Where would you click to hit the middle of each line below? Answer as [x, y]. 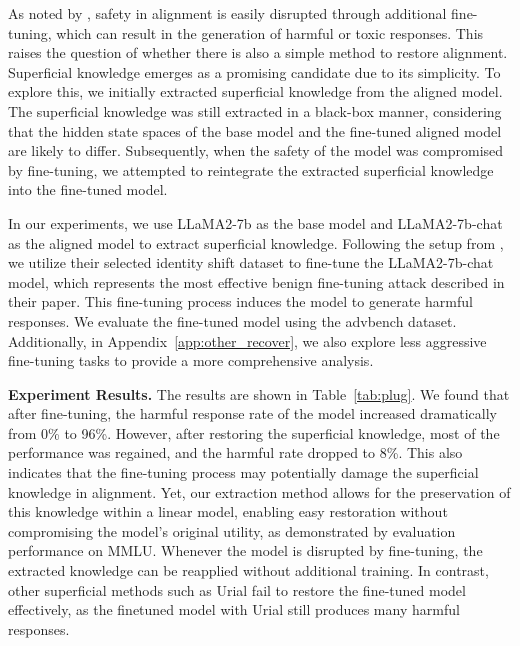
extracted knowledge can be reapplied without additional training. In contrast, [248, 570]
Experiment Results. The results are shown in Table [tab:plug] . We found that [259, 393]
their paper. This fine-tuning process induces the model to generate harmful [240, 301]
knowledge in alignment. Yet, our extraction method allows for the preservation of [259, 491]
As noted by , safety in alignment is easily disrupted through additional [227, 13]
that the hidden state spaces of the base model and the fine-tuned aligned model [255, 130]
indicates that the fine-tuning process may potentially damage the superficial [243, 472]
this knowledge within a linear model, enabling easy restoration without [228, 511]
